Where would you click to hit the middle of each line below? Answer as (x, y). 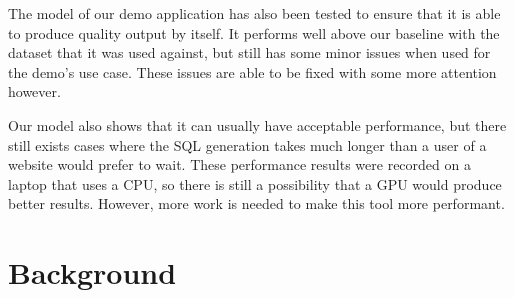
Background (92, 272)
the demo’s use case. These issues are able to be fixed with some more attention (252, 71)
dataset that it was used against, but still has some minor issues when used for (249, 52)
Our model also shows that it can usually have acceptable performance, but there (257, 124)
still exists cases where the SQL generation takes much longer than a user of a (247, 144)
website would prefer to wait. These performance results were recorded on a (239, 164)
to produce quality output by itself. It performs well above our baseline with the (254, 32)
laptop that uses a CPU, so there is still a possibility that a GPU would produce (255, 183)
